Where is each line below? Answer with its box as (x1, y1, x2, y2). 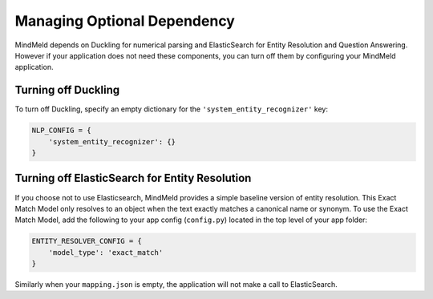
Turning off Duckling (14, 83, 120, 97)
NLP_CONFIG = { (31, 126, 91, 135)
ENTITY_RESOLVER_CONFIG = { (31, 236, 142, 246)
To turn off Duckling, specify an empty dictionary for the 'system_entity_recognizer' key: (14, 104, 329, 114)
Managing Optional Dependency (14, 12, 236, 30)
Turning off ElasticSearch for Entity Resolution (14, 172, 252, 185)
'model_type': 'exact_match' (48, 248, 164, 257)
